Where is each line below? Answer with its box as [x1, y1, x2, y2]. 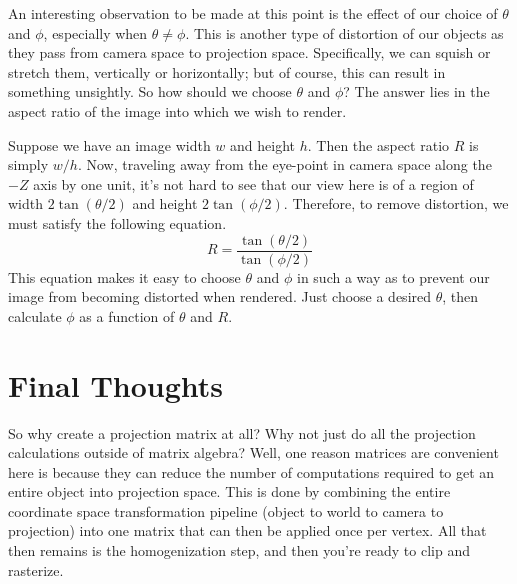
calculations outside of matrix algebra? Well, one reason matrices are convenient [8, 442, 499, 463]
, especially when [43, 22, 148, 43]
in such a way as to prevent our [296, 266, 490, 287]
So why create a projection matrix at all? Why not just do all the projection [8, 422, 476, 443]
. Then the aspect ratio [307, 134, 450, 155]
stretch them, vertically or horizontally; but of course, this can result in [8, 61, 446, 82]
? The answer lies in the [343, 81, 490, 102]
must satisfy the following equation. [8, 212, 227, 233]
